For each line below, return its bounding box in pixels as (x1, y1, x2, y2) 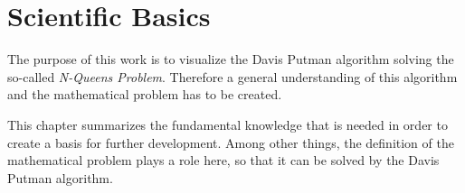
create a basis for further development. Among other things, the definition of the (7, 133, 454, 152)
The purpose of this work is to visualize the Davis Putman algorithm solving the (7, 50, 454, 69)
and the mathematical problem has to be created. (7, 85, 282, 104)
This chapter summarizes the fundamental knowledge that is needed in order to (7, 115, 448, 133)
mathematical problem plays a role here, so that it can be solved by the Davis (7, 151, 440, 170)
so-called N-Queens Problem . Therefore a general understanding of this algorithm (7, 67, 458, 86)
